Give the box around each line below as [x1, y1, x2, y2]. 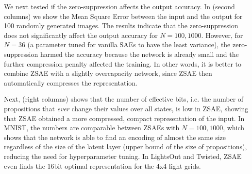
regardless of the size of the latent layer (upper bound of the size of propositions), [4, 141, 247, 152]
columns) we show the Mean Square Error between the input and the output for [4, 11, 243, 21]
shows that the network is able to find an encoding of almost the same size [4, 132, 226, 142]
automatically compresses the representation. [4, 77, 137, 87]
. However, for [201, 30, 243, 40]
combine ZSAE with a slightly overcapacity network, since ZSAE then [4, 68, 212, 78]
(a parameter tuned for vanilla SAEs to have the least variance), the [27, 39, 231, 50]
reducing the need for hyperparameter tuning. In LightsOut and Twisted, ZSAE [4, 151, 242, 161]
